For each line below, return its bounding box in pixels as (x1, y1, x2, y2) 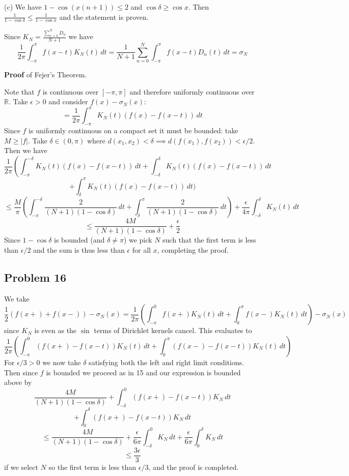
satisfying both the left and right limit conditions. (89, 357, 244, 367)
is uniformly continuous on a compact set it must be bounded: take (29, 125, 238, 136)
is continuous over (42, 86, 99, 97)
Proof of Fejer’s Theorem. (4, 69, 87, 80)
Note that (4, 86, 35, 97)
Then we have (4, 145, 47, 156)
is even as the (34, 325, 77, 336)
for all (132, 245, 151, 255)
